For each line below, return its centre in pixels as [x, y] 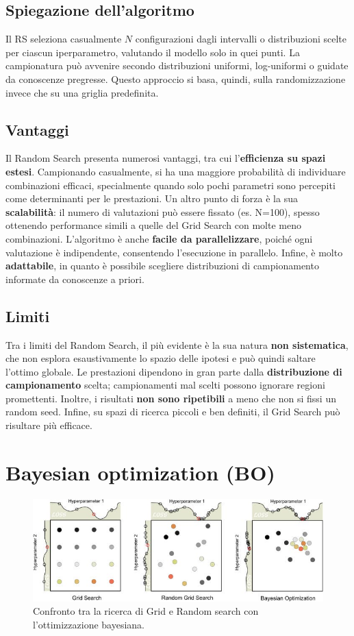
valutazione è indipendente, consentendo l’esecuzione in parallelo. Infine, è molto [174, 252]
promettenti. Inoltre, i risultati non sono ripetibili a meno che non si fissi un [171, 398]
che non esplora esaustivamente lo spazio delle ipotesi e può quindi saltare [161, 358]
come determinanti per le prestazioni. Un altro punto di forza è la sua [152, 198]
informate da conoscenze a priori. [75, 279]
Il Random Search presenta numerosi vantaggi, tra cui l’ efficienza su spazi [166, 158]
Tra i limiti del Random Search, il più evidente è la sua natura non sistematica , [177, 344]
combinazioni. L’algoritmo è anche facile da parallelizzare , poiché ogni [159, 238]
